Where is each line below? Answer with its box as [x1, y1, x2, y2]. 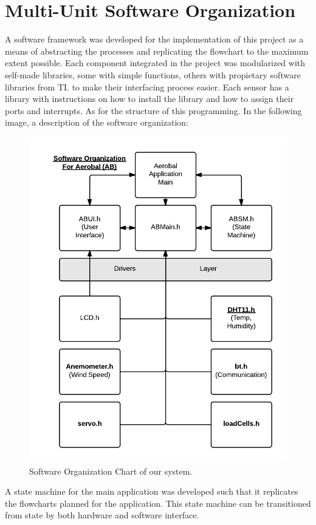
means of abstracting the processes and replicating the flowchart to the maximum [5, 44, 309, 57]
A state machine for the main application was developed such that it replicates [5, 485, 298, 498]
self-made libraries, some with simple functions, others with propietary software [5, 68, 301, 81]
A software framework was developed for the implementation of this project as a [5, 33, 304, 46]
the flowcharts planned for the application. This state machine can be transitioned [5, 496, 311, 509]
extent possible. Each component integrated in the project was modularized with [5, 56, 306, 69]
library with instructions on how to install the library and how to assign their [5, 92, 294, 105]
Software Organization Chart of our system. [29, 464, 193, 477]
